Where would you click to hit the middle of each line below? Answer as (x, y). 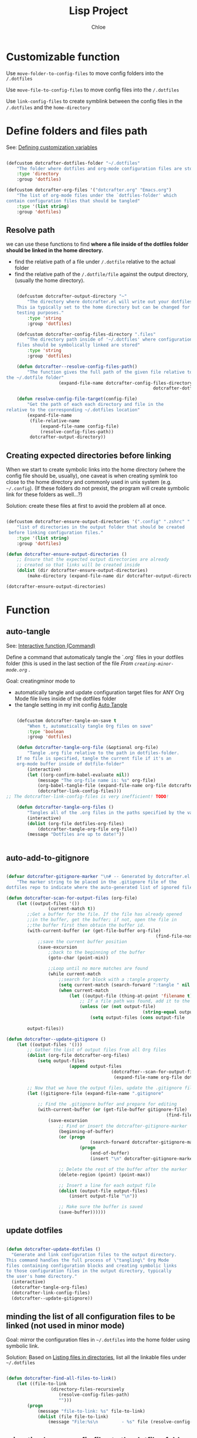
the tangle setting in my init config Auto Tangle (71, 704)
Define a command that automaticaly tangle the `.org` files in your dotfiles (95, 657)
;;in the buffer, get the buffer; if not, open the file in (102, 920)
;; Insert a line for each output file (107, 1185)
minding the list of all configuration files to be (91, 1317)
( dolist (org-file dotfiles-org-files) (76, 823)
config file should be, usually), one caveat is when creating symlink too (92, 476)
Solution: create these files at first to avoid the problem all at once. (86, 506)
